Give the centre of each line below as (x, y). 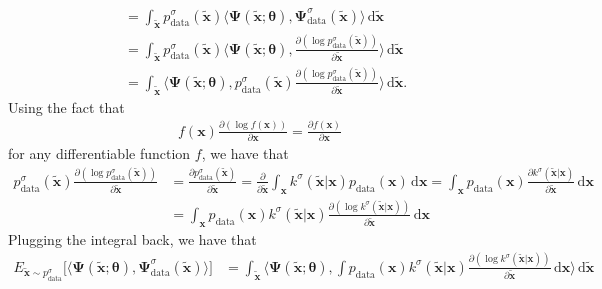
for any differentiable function (99, 152)
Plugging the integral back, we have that (132, 238)
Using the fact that (66, 106)
